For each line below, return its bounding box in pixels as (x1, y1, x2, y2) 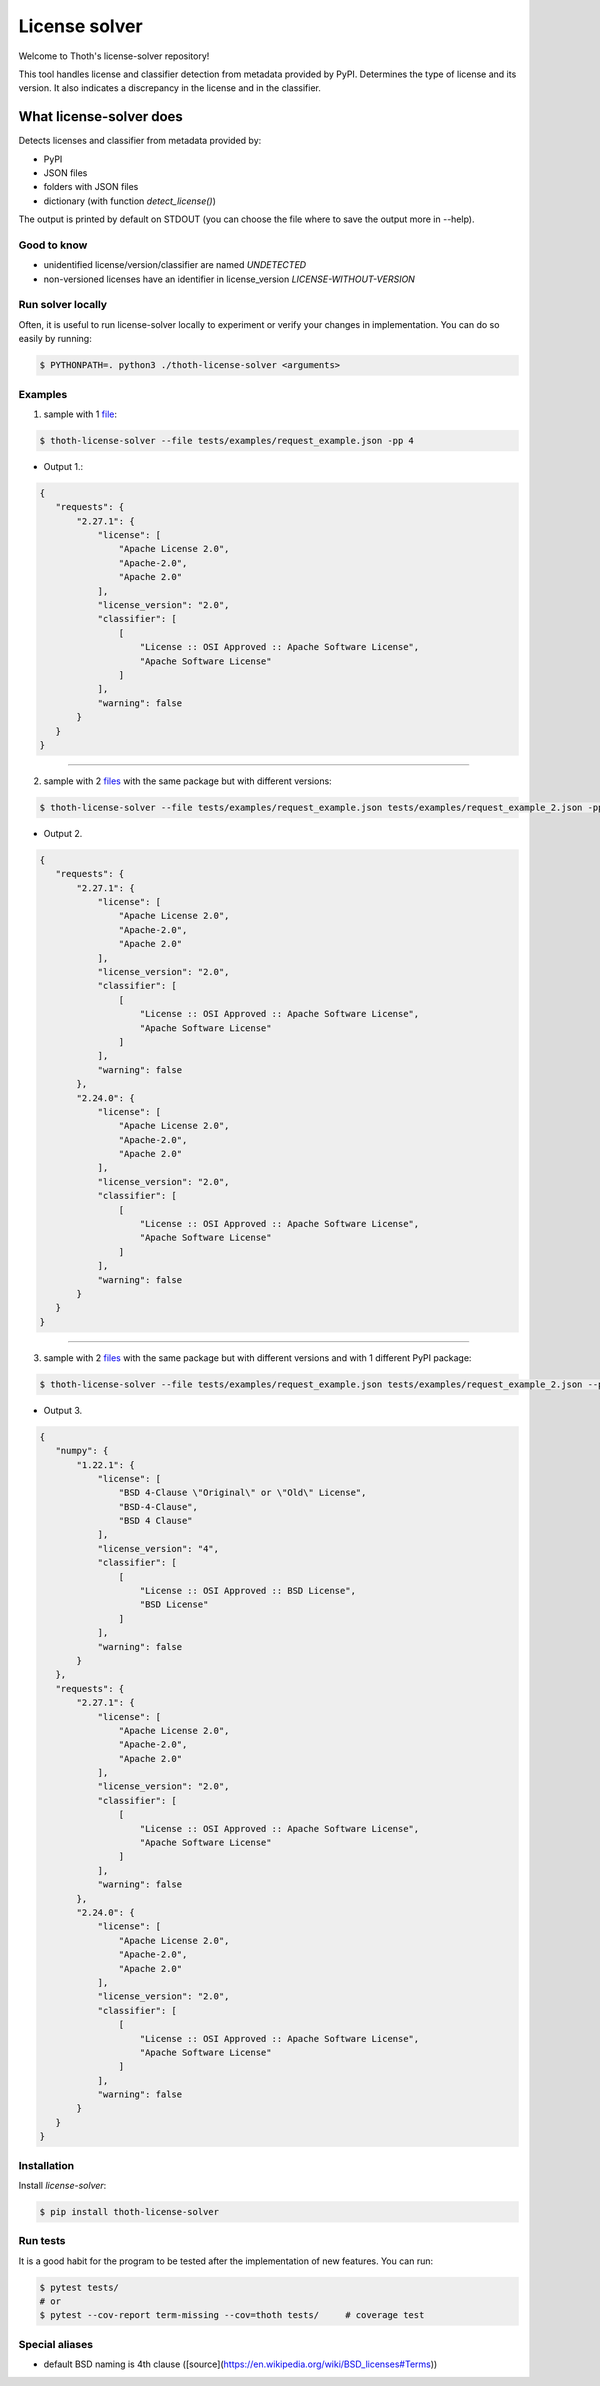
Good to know (18, 238, 88, 252)
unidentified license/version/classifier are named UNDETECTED (43, 259, 307, 271)
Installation (18, 2158, 75, 2172)
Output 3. (43, 1404, 83, 1416)
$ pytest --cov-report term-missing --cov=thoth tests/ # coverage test (39, 2310, 425, 2321)
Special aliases (18, 2337, 94, 2351)
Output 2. (43, 827, 83, 839)
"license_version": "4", (97, 1543, 220, 1554)
